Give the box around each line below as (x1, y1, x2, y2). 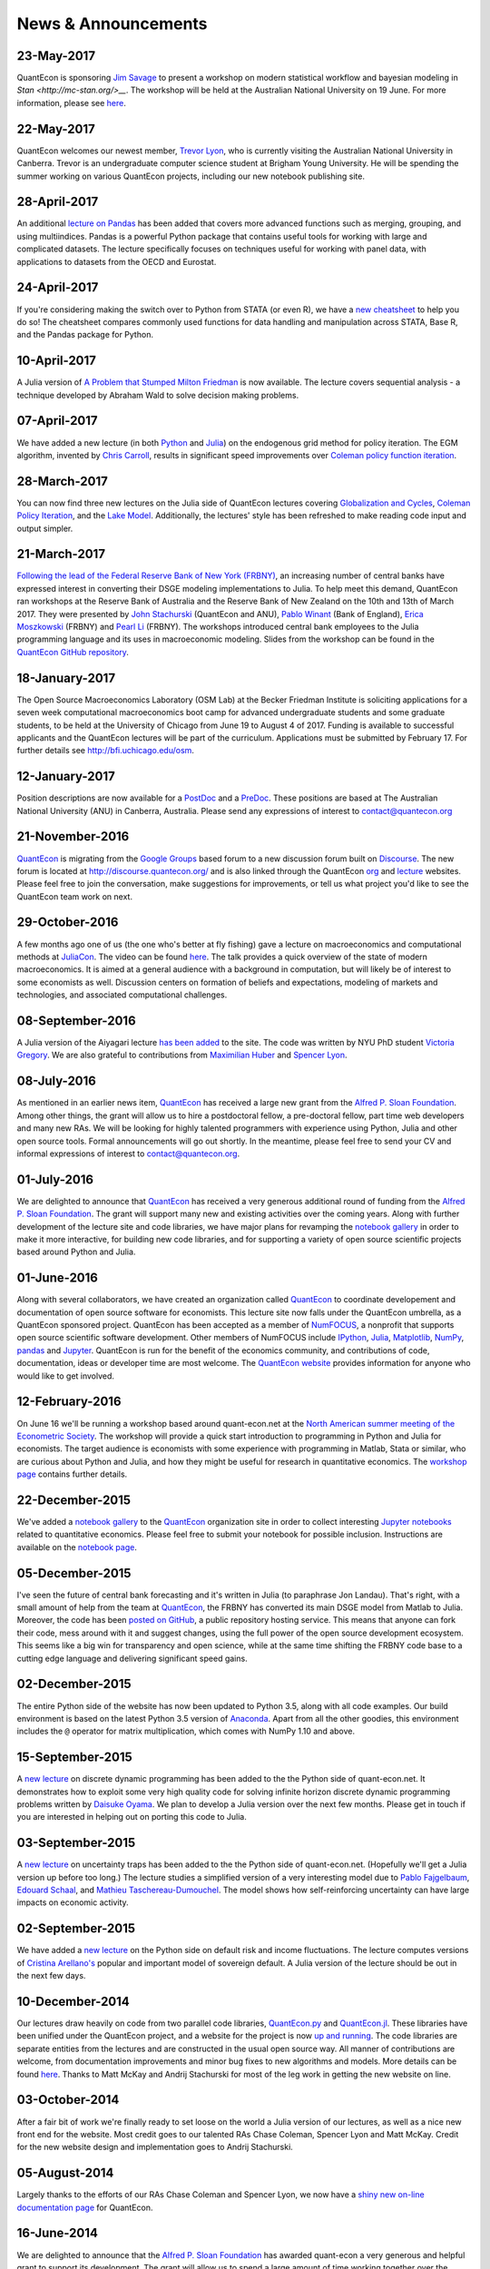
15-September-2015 (16, 1750, 133, 1765)
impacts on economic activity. (16, 1897, 129, 1908)
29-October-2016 (16, 915, 119, 930)
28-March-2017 (16, 473, 108, 489)
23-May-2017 (16, 48, 95, 64)
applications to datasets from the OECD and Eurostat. (16, 256, 217, 267)
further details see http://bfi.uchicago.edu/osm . (16, 745, 195, 756)
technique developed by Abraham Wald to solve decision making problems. (16, 389, 299, 400)
